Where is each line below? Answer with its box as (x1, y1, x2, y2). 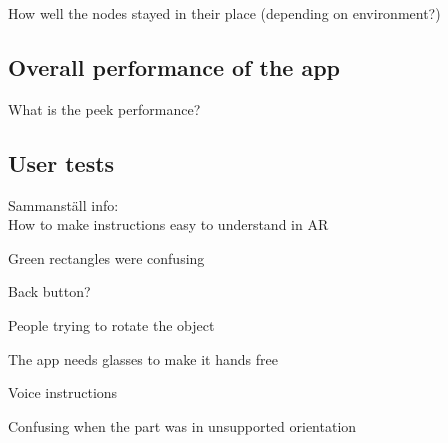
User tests (8, 147, 115, 178)
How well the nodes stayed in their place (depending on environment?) (8, 3, 441, 23)
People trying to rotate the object (8, 314, 215, 335)
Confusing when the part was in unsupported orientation (8, 415, 357, 436)
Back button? (8, 281, 91, 302)
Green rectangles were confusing (8, 247, 205, 268)
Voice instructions (8, 382, 118, 403)
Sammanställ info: (8, 194, 119, 215)
